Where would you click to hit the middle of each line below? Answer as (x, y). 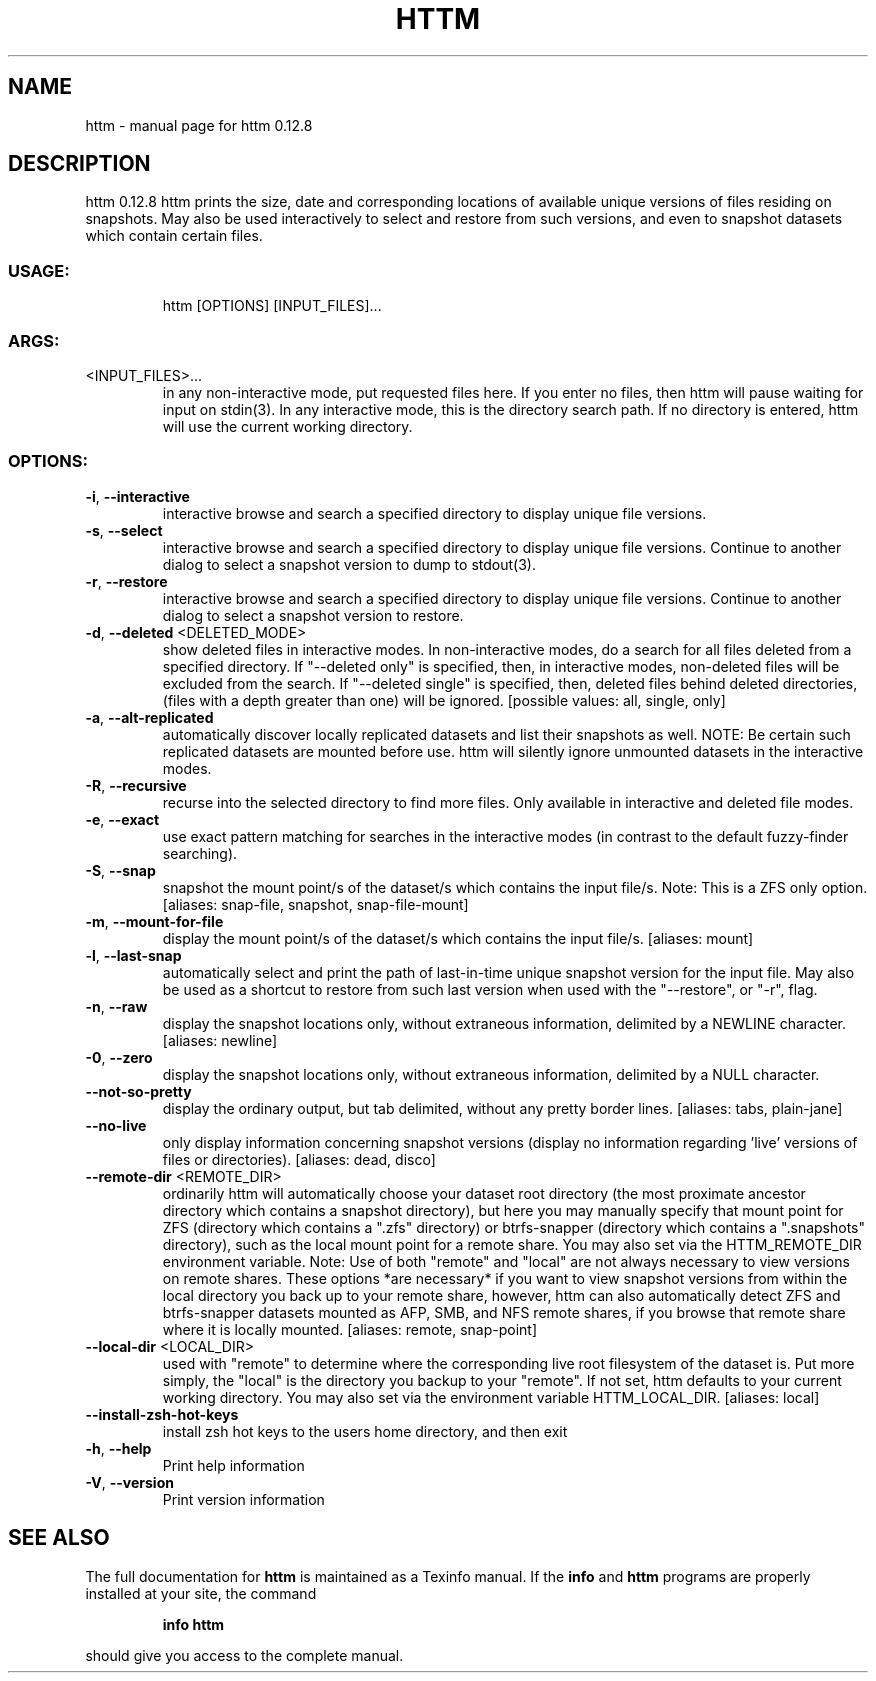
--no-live (116, 1125)
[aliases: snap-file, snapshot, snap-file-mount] (315, 904)
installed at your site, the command (201, 1593)
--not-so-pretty (138, 1091)
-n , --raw (116, 1006)
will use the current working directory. (287, 426)
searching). (200, 853)
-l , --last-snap (133, 955)
